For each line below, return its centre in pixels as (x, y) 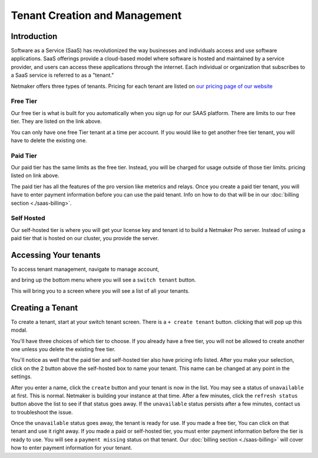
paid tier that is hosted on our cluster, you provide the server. (85, 238)
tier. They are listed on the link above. (57, 122)
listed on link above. (35, 176)
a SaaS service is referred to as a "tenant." (62, 75)
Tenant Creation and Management (96, 15)
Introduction (34, 36)
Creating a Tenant (44, 308)
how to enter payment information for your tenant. (72, 448)
